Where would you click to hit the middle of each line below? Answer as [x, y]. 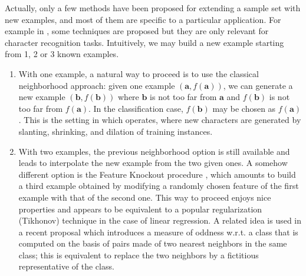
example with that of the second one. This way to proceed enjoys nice [145, 197]
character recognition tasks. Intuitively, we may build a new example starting [144, 42]
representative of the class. [66, 266]
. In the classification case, [136, 108]
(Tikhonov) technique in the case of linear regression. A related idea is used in [160, 220]
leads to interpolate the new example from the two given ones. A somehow [153, 163]
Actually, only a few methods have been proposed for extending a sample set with [153, 8]
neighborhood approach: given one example [97, 85]
